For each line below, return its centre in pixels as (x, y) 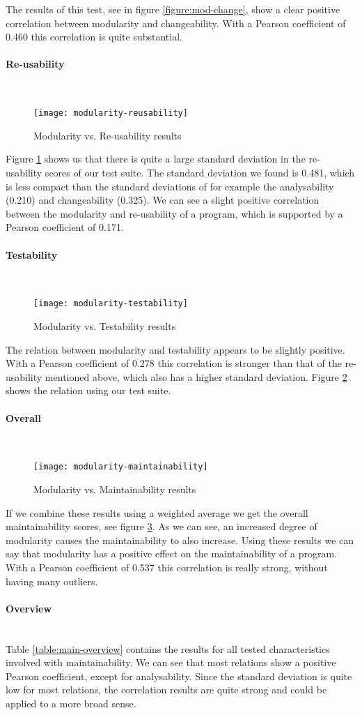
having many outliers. (52, 581)
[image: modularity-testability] (111, 304)
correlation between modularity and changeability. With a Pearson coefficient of (176, 23)
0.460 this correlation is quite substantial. (94, 37)
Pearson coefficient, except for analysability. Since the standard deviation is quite (179, 676)
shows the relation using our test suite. (88, 390)
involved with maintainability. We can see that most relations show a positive (171, 662)
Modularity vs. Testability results (105, 326)
